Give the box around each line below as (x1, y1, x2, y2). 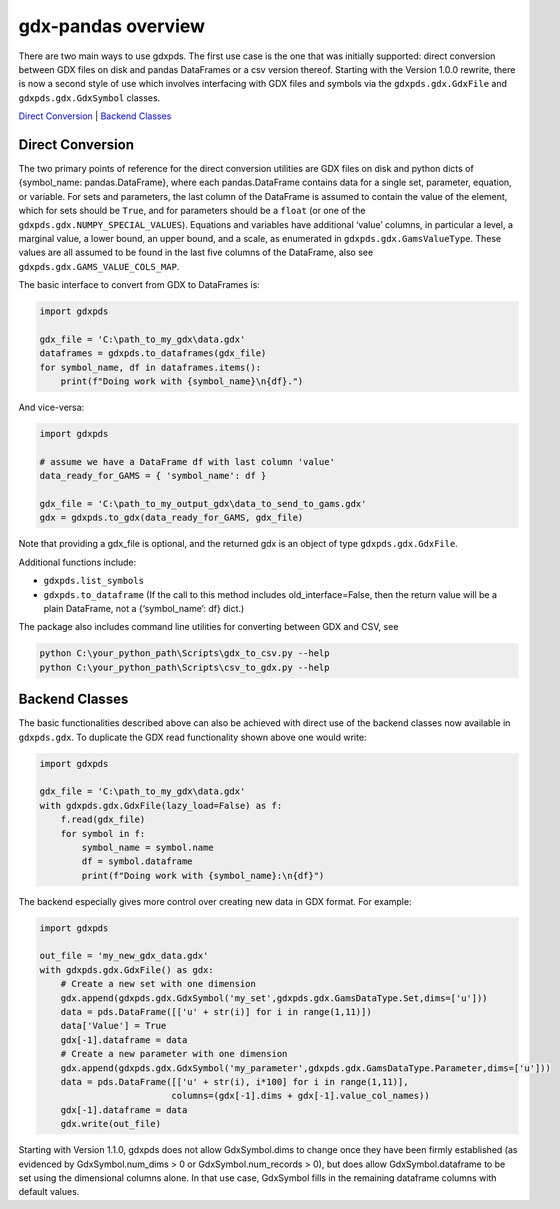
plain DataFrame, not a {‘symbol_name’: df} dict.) (43, 602, 245, 614)
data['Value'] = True (60, 1020, 167, 1032)
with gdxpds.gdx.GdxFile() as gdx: (39, 964, 214, 975)
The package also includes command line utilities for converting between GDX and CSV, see (18, 621, 399, 633)
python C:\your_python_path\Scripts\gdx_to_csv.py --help (39, 648, 330, 659)
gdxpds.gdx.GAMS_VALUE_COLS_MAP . (18, 260, 180, 272)
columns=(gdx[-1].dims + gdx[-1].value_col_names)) (171, 1090, 430, 1102)
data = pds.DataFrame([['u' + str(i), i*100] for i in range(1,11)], (60, 1076, 409, 1087)
